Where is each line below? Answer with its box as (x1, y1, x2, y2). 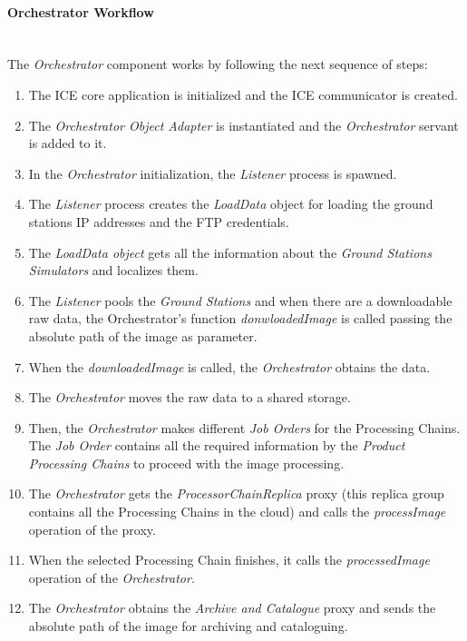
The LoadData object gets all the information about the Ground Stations (28, 242, 432, 261)
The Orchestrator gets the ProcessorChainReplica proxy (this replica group (28, 484, 444, 503)
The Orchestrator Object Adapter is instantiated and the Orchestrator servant (28, 115, 459, 134)
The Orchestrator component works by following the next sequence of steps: (7, 54, 428, 74)
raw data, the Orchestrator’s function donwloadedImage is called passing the (28, 309, 452, 328)
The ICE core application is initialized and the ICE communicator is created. (28, 84, 458, 104)
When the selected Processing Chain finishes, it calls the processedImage (28, 550, 430, 569)
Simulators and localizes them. (28, 261, 199, 280)
